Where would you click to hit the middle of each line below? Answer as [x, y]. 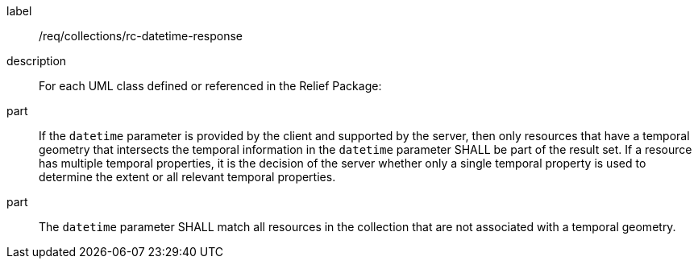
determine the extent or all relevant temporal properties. [187, 177]
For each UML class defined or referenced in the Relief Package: [210, 86]
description [37, 61]
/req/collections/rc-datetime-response [141, 36]
